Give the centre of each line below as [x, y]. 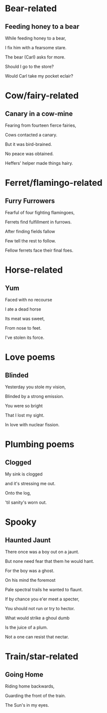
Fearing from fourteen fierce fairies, [41, 125]
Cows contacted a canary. [31, 135]
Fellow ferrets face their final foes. [39, 250]
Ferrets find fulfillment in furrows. [38, 222]
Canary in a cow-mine [39, 113]
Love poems [30, 357]
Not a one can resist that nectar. [37, 637]
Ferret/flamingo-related [54, 183]
